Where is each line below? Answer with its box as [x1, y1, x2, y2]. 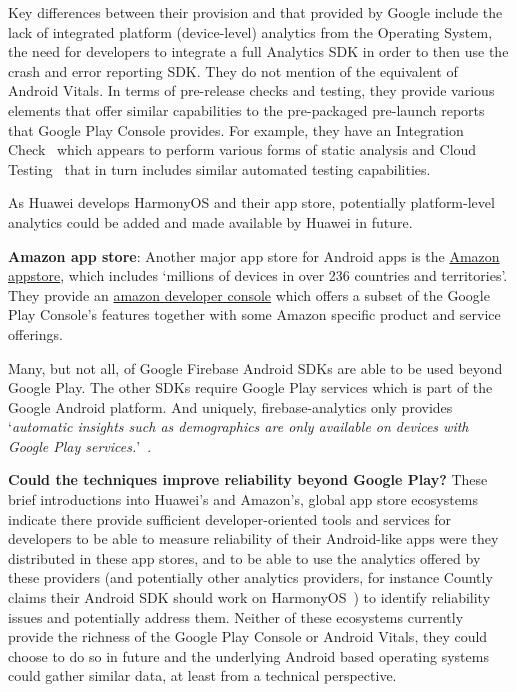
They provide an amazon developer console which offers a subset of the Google [8, 284, 490, 305]
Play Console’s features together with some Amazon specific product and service [8, 304, 501, 325]
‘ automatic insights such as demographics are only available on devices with [8, 416, 469, 437]
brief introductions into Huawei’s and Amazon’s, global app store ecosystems [8, 489, 479, 510]
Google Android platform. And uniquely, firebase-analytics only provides [8, 396, 453, 417]
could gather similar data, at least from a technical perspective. [8, 665, 397, 686]
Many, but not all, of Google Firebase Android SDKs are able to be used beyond [8, 357, 503, 378]
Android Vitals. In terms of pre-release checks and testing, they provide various [8, 80, 495, 101]
